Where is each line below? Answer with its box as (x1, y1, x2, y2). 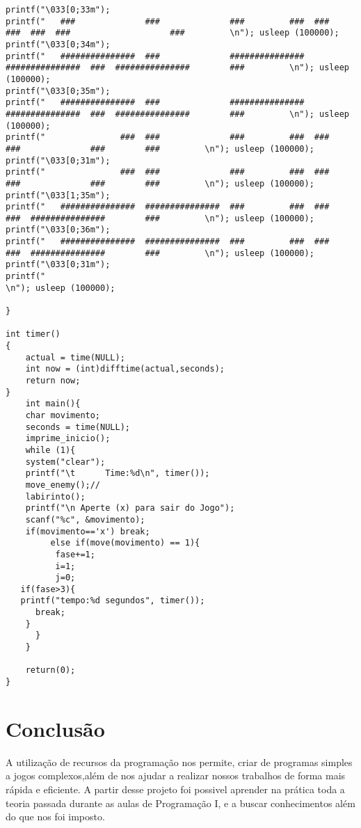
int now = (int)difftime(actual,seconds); (25, 364, 225, 374)
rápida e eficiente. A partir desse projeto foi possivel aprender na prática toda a (6, 782, 345, 797)
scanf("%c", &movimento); (25, 514, 145, 525)
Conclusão (6, 714, 105, 742)
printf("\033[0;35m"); (6, 86, 111, 96)
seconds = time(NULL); (25, 422, 130, 432)
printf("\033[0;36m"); (6, 225, 111, 235)
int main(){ (25, 399, 81, 409)
